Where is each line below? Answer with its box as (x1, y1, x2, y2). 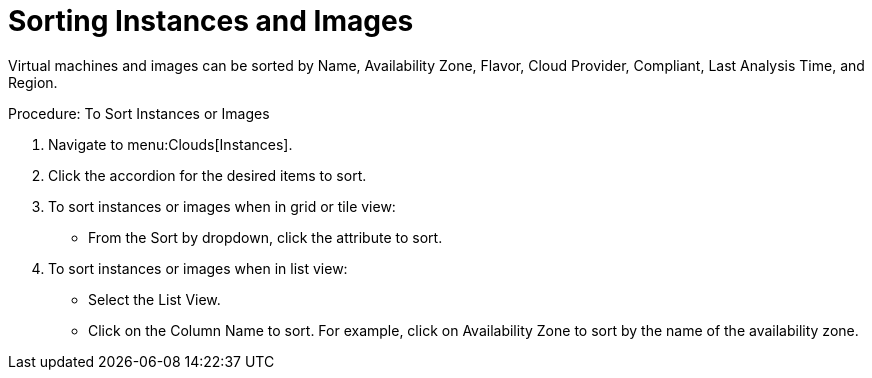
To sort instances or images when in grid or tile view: (48, 197, 396, 215)
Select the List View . (88, 290, 221, 308)
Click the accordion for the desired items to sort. (48, 166, 367, 184)
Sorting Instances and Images (8, 4, 414, 38)
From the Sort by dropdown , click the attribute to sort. (88, 228, 443, 246)
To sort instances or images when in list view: (48, 259, 348, 277)
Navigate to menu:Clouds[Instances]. (48, 135, 293, 153)
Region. (8, 73, 58, 91)
